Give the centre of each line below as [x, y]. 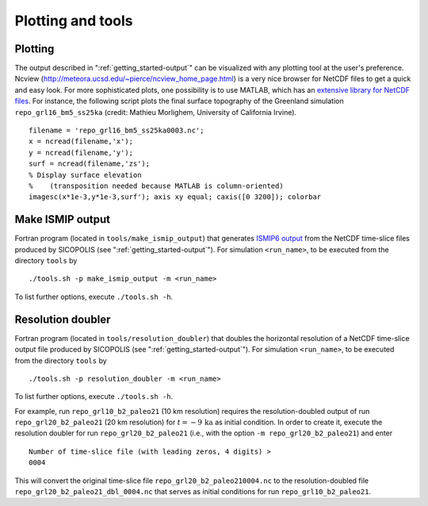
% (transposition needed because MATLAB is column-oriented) [157, 186]
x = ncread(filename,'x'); [81, 142]
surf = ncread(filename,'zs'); [90, 164]
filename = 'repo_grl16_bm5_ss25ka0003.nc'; [117, 130]
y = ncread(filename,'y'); [81, 152]
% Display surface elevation [85, 175]
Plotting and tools [74, 21]
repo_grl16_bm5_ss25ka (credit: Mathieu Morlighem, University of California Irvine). [156, 112]
